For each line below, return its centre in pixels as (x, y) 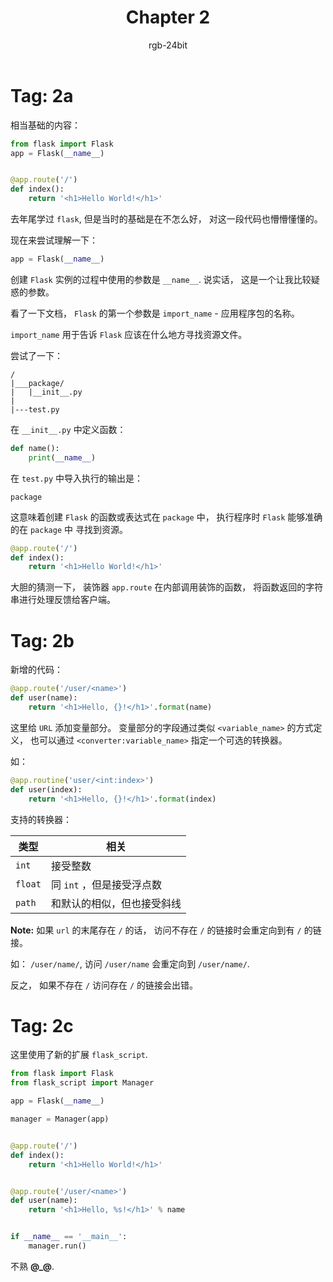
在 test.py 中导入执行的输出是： (76, 478)
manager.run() (57, 1246)
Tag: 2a (42, 95)
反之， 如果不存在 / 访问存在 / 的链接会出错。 (104, 985)
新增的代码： (36, 670)
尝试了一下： (36, 355)
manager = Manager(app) (60, 1119)
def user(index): (46, 789)
